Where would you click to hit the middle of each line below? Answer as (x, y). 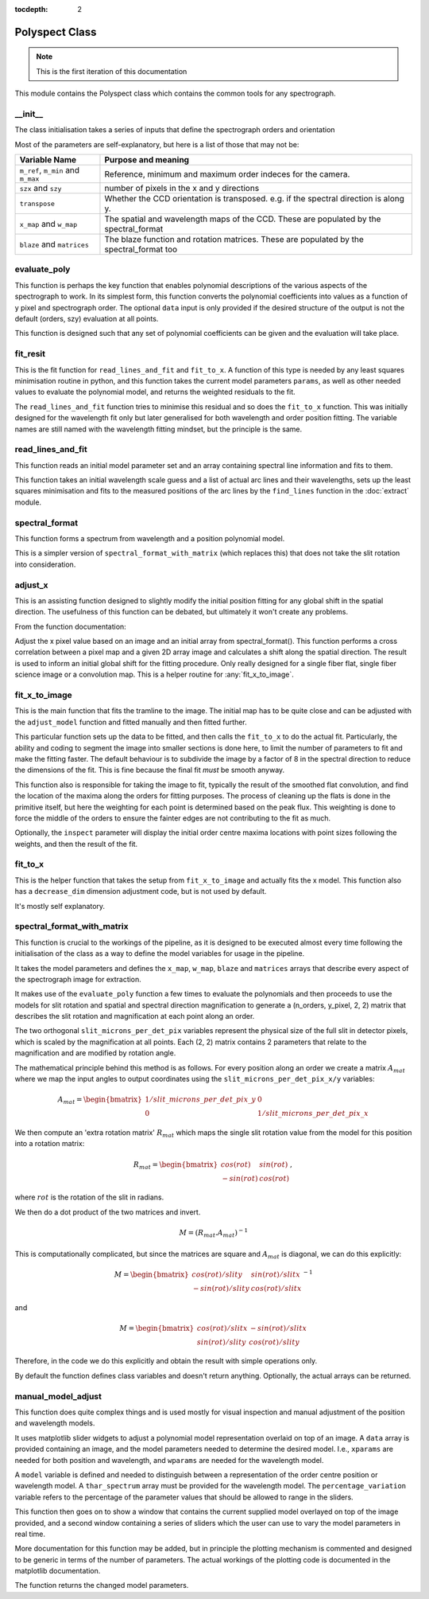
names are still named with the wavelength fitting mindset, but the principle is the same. (158, 429)
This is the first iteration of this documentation (112, 71)
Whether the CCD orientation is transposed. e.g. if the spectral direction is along (255, 199)
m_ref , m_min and (49, 170)
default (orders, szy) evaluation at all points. (87, 319)
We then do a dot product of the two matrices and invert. (108, 1212)
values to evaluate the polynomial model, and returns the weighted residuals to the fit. (155, 392)
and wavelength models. (55, 1423)
